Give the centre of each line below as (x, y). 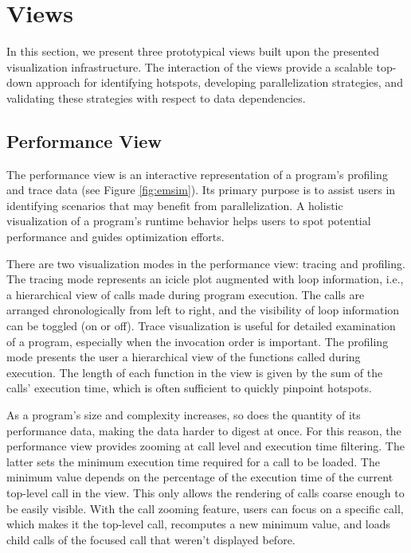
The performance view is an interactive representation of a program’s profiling (197, 174)
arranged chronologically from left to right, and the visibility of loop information (203, 310)
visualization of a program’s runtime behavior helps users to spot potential (189, 221)
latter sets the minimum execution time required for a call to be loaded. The (193, 461)
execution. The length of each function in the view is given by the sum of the (195, 372)
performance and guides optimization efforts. (115, 237)
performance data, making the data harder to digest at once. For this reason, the (204, 430)
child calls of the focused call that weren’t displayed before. (151, 539)
